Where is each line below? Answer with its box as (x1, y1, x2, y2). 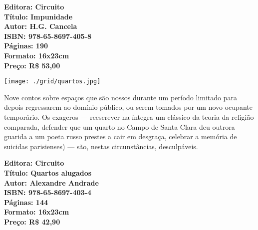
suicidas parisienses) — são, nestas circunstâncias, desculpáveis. (4, 141, 198, 151)
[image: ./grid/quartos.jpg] (4, 78, 101, 85)
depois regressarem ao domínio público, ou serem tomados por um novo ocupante (4, 102, 253, 112)
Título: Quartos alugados (4, 167, 92, 178)
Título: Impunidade (4, 11, 73, 21)
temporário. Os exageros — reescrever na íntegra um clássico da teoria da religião (4, 112, 254, 122)
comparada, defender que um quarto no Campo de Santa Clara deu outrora (4, 121, 235, 132)
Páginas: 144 (4, 197, 48, 207)
